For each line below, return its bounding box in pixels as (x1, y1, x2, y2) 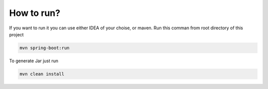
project (9, 31, 24, 37)
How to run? (9, 7, 61, 18)
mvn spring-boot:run (19, 45, 69, 51)
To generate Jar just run (9, 58, 59, 64)
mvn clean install (19, 71, 65, 77)
